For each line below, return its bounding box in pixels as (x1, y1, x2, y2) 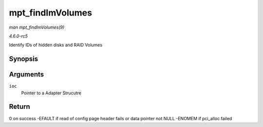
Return (9, 103, 30, 111)
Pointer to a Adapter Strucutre (21, 90, 81, 96)
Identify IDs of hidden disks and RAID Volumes (9, 42, 102, 48)
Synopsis (9, 55, 38, 63)
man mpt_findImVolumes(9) (9, 24, 65, 30)
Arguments (9, 71, 44, 79)
